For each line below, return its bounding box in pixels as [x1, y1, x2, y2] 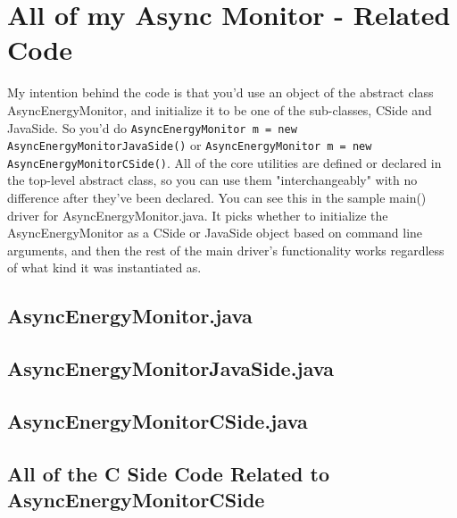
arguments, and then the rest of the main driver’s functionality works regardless [7, 240, 445, 259]
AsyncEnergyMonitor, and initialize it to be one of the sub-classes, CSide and [7, 100, 432, 119]
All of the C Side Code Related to [7, 459, 329, 487]
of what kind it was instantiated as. [7, 258, 202, 277]
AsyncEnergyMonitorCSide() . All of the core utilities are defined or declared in [7, 153, 442, 171]
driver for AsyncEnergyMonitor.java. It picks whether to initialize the [7, 205, 388, 224]
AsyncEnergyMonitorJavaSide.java [7, 355, 334, 382]
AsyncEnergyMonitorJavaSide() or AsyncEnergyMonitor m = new [7, 136, 372, 155]
